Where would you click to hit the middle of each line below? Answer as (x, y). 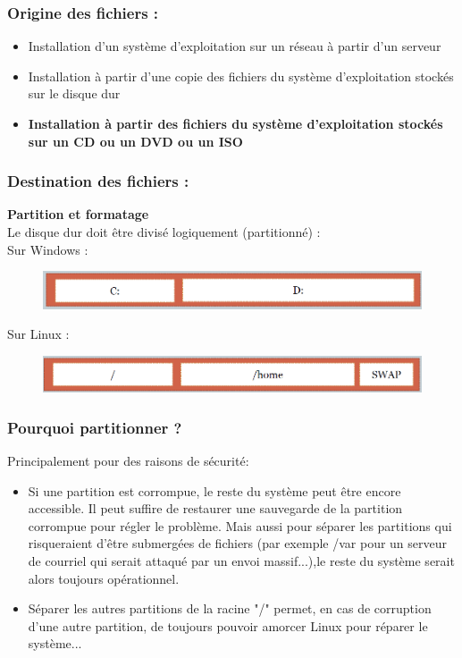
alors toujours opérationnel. (104, 578)
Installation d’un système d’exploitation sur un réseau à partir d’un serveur (235, 46)
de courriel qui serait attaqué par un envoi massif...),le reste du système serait (241, 560)
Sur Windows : (48, 249)
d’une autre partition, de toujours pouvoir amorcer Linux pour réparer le (228, 625)
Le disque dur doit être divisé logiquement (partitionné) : (164, 232)
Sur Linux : (38, 334)
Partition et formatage (78, 214)
